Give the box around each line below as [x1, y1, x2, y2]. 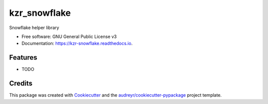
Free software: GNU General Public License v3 [21, 34, 117, 39]
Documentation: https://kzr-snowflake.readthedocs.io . [21, 40, 133, 46]
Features [9, 53, 37, 62]
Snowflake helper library [9, 25, 60, 31]
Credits [9, 79, 33, 88]
